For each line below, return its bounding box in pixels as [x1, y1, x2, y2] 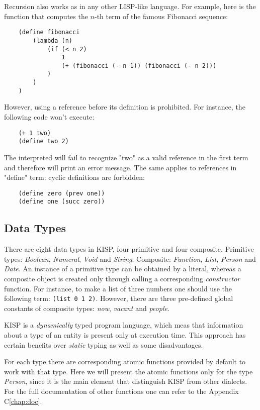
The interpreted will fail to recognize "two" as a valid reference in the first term [4, 152, 248, 162]
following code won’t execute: [4, 112, 95, 122]
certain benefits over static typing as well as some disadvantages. [4, 339, 203, 350]
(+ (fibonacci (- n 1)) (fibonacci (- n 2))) [61, 62, 217, 69]
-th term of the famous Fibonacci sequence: [95, 11, 228, 21]
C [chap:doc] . [4, 395, 42, 406]
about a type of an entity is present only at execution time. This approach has [4, 330, 246, 340]
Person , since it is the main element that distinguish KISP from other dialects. [4, 376, 247, 386]
